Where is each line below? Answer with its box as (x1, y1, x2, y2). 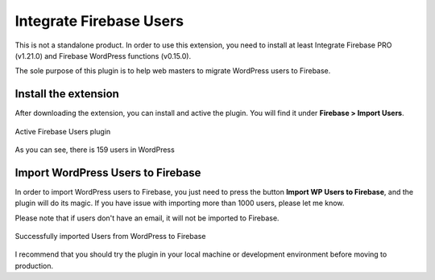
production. (14, 261, 54, 270)
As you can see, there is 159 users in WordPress (14, 145, 175, 154)
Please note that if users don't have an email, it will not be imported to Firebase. (14, 213, 280, 223)
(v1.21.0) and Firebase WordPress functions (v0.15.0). (14, 51, 192, 60)
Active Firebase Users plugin (14, 126, 111, 136)
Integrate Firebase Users (14, 12, 184, 30)
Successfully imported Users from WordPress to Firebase (14, 232, 206, 241)
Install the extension (14, 87, 120, 101)
